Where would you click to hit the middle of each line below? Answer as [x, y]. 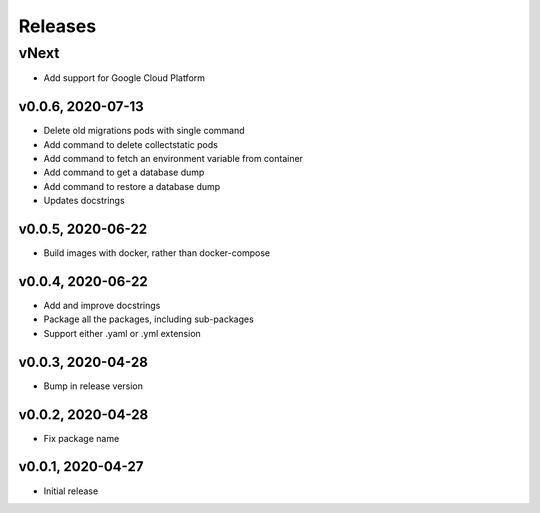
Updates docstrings [84, 201]
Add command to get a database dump [124, 172]
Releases [57, 26]
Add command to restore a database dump [132, 186]
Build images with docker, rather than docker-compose [156, 253]
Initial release [71, 491]
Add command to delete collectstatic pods [131, 144]
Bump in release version [93, 386]
